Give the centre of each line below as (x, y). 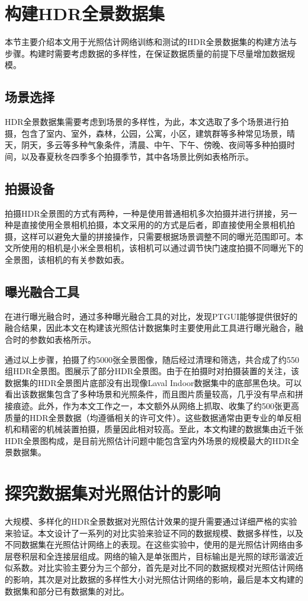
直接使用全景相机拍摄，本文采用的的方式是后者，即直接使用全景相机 (154, 225)
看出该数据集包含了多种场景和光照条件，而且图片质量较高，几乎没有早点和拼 (154, 394)
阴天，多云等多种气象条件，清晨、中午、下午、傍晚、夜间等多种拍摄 (154, 145)
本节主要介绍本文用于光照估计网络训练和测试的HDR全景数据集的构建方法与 (151, 42)
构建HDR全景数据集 (85, 13)
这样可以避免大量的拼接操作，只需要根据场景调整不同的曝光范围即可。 (158, 236)
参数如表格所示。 (62, 340)
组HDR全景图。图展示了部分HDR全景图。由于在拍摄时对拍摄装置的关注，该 (152, 371)
